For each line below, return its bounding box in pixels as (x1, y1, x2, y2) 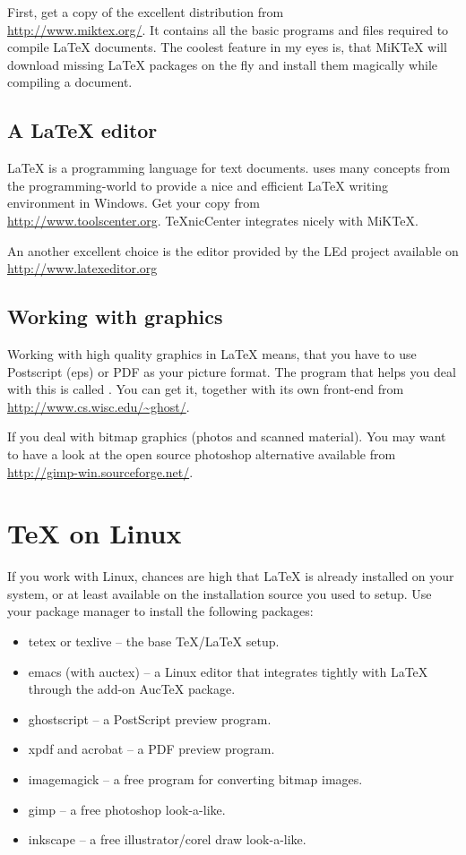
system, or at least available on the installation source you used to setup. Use (7, 584, 432, 603)
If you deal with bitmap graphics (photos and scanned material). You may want (7, 427, 446, 446)
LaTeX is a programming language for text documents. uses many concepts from (7, 158, 451, 177)
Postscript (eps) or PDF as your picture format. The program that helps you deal (7, 362, 456, 380)
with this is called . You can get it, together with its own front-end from (7, 380, 404, 398)
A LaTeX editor (7, 116, 158, 144)
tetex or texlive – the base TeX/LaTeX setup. (28, 632, 280, 650)
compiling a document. (7, 73, 133, 91)
